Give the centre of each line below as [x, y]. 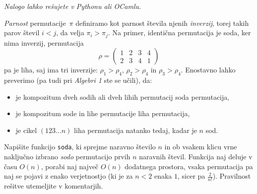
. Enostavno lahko [208, 70]
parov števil [22, 32]
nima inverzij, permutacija [44, 42]
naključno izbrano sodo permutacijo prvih [67, 157]
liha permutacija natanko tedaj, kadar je [135, 130]
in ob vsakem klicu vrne [201, 147]
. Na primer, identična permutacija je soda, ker [179, 32]
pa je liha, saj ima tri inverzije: [51, 70]
